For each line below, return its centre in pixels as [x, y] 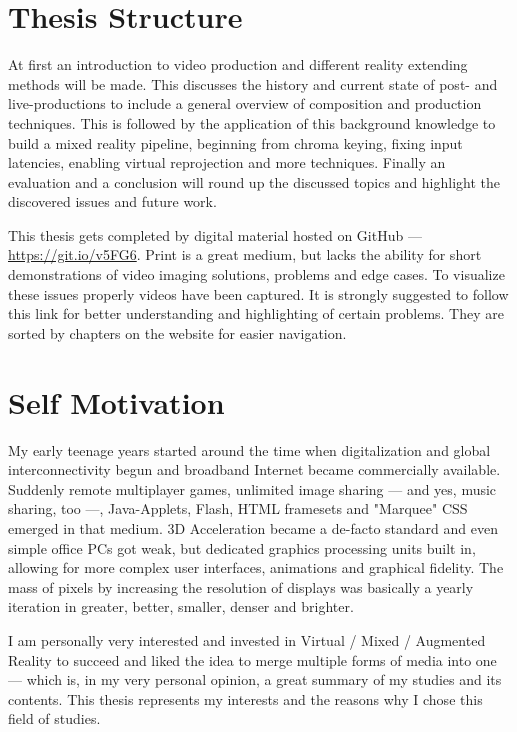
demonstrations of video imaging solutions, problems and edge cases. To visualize [256, 274]
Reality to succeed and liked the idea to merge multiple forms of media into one [252, 659]
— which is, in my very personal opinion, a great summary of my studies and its [255, 679]
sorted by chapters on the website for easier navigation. [177, 332]
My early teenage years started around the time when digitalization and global [249, 449]
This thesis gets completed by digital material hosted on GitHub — [215, 234]
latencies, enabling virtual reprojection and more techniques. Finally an [227, 162]
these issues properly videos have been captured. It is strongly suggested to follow [258, 293]
